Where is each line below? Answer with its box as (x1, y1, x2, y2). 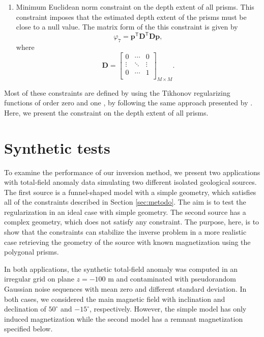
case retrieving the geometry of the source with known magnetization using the (4, 236, 251, 247)
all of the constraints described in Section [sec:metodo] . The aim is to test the (4, 196, 246, 207)
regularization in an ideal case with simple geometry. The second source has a (4, 206, 246, 217)
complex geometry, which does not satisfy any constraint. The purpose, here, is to (4, 216, 259, 227)
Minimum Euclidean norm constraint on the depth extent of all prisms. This (16, 2, 254, 12)
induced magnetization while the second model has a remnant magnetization (4, 313, 243, 324)
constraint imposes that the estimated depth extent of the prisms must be (16, 11, 247, 22)
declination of (4, 303, 46, 314)
